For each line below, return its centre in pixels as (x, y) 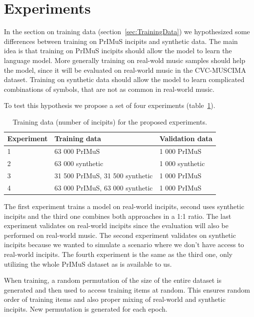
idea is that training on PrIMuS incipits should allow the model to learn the (118, 51)
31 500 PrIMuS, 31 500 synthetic (104, 175)
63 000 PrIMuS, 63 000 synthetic (104, 187)
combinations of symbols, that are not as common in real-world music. (109, 89)
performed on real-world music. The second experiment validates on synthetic (120, 235)
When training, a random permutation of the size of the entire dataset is (113, 280)
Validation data (186, 138)
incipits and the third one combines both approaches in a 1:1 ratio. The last (118, 216)
